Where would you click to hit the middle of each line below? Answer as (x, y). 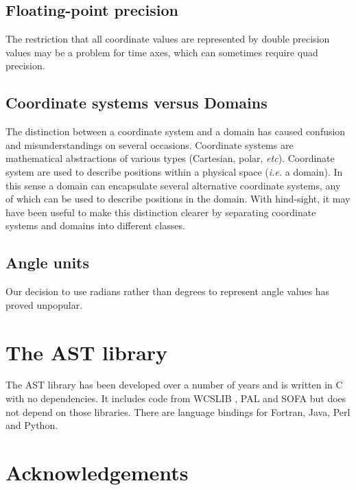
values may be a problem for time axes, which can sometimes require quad (162, 52)
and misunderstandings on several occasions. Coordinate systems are (150, 144)
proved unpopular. (44, 304)
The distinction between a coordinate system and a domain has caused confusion (176, 131)
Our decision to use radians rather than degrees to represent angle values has (168, 291)
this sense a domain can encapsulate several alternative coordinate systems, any (173, 185)
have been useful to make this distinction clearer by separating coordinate (161, 212)
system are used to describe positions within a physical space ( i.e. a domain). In (174, 171)
